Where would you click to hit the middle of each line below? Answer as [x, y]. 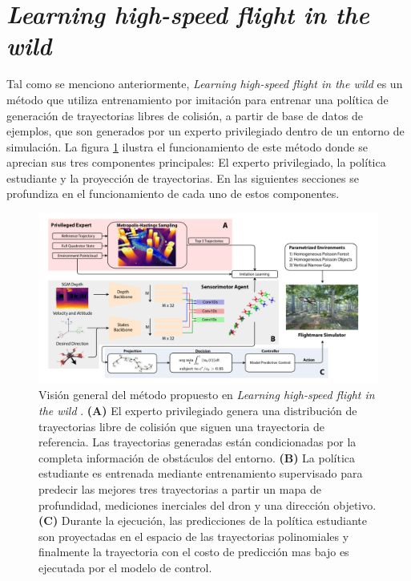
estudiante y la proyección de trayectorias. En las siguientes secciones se [183, 178]
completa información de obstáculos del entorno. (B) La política [197, 457]
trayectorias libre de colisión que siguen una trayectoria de [182, 426]
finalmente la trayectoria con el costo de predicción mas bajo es [194, 552]
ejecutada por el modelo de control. [125, 568]
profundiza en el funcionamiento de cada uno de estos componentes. [173, 194]
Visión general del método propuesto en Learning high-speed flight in [207, 395]
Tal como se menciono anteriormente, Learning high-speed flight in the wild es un [205, 84]
